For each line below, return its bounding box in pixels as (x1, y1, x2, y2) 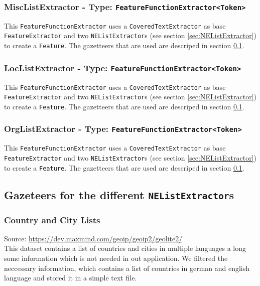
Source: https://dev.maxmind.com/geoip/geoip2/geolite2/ (4, 233, 183, 243)
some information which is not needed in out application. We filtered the (4, 253, 228, 263)
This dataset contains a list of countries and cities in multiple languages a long (4, 243, 246, 253)
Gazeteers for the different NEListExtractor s (4, 187, 234, 202)
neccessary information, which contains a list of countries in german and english (4, 262, 250, 273)
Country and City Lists (4, 213, 100, 226)
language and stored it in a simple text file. (4, 272, 137, 283)
